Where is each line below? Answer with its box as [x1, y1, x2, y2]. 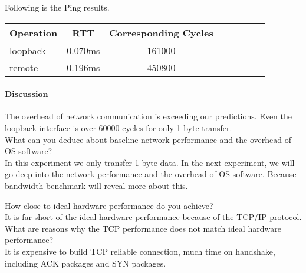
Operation [9, 25, 58, 39]
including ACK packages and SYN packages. [5, 257, 166, 269]
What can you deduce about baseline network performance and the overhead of [5, 133, 291, 145]
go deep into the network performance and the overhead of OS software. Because [5, 168, 297, 180]
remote [9, 60, 38, 74]
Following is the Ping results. [5, 1, 110, 13]
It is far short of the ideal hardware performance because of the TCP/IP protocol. [5, 211, 302, 223]
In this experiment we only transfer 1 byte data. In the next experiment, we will [5, 156, 295, 168]
